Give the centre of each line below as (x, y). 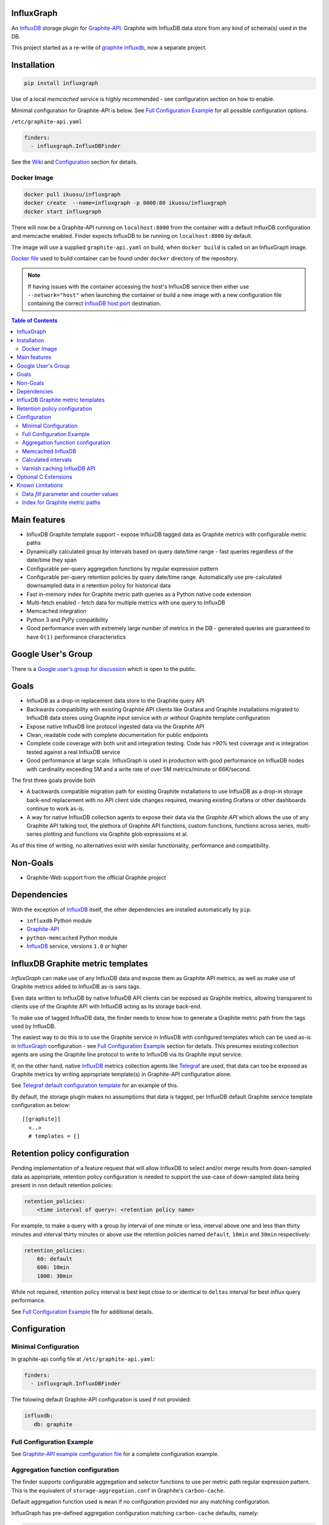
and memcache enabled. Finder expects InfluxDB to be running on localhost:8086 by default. (132, 236)
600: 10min (53, 1268)
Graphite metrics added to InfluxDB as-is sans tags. (76, 987)
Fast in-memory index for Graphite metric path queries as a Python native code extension (139, 594)
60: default (55, 1259)
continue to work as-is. (55, 809)
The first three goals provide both (53, 780)
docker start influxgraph (63, 211)
